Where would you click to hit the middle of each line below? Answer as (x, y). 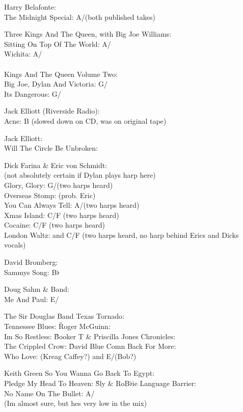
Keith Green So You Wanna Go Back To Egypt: (79, 373)
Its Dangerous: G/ (33, 93)
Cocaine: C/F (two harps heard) (55, 225)
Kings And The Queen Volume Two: (61, 74)
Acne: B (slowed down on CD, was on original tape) (85, 120)
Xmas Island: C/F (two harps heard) (62, 215)
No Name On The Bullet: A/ (49, 393)
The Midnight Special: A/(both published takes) (80, 17)
